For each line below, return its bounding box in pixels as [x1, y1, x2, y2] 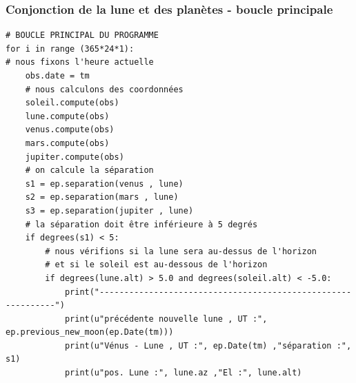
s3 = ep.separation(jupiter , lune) [25, 205, 194, 216]
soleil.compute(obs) [25, 98, 119, 108]
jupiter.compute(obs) [25, 152, 124, 162]
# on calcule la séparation [25, 165, 154, 176]
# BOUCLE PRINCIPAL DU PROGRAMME [6, 30, 159, 41]
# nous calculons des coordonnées [25, 84, 184, 94]
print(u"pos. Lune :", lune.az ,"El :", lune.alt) [64, 368, 302, 378]
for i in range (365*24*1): [6, 43, 135, 54]
